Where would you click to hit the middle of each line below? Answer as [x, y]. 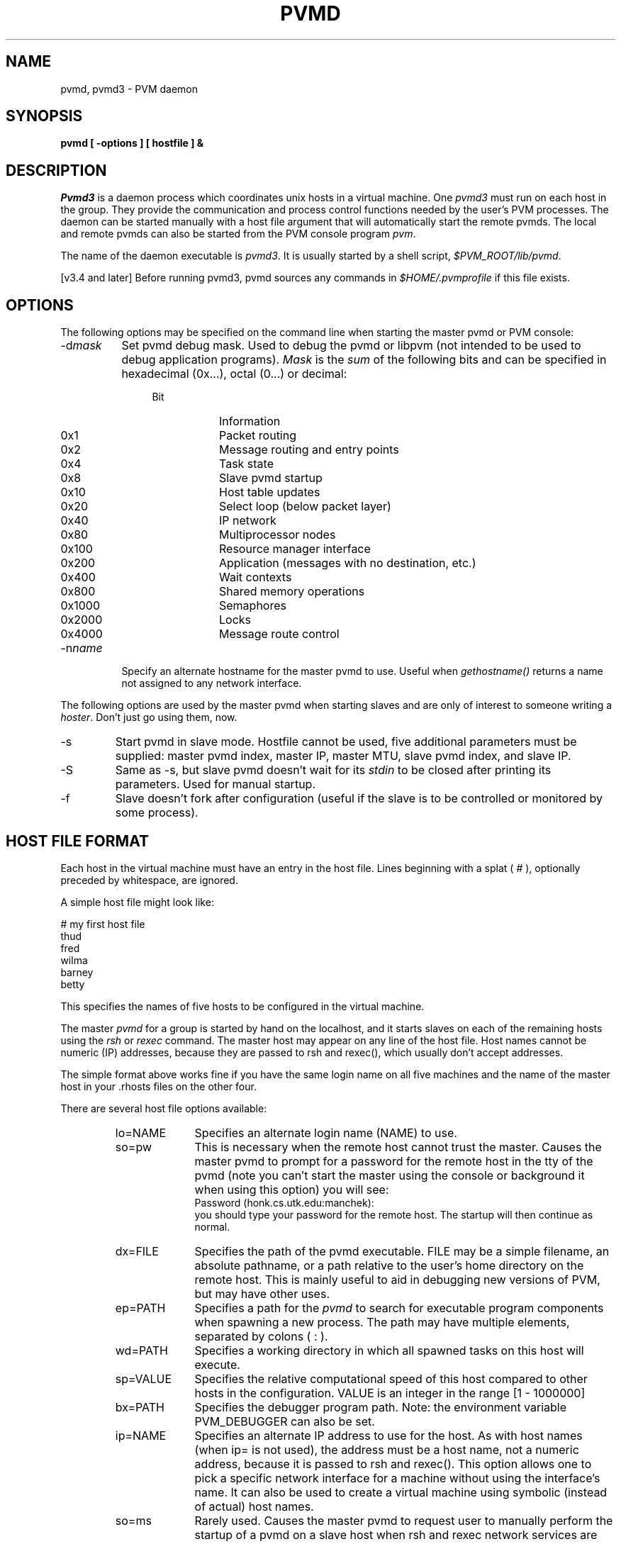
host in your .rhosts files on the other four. [158, 1086]
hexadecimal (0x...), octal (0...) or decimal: [234, 374]
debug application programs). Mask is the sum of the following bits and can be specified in [364, 360]
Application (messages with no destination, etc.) [347, 563]
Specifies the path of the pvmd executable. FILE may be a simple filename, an [402, 1251]
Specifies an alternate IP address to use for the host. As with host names [388, 1435]
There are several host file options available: [164, 1108]
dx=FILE [137, 1251]
